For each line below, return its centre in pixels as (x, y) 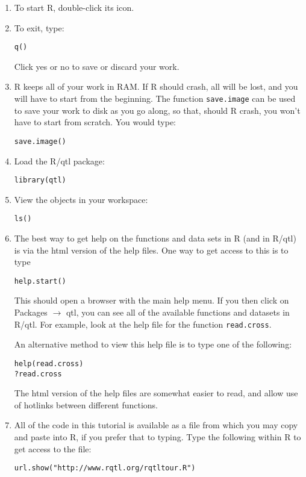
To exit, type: (39, 27)
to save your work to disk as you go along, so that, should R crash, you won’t (157, 110)
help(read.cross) (49, 363)
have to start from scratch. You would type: (95, 122)
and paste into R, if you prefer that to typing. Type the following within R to (158, 437)
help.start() (40, 281)
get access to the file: (53, 448)
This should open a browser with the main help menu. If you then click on (151, 300)
